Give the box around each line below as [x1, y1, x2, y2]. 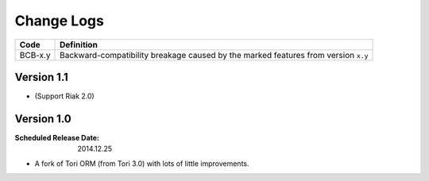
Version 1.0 [14, 112, 71, 125]
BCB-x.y [19, 49, 51, 60]
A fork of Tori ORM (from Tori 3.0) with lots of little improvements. [34, 159, 249, 168]
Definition [60, 39, 99, 50]
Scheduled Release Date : [14, 133, 99, 142]
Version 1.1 [14, 70, 69, 83]
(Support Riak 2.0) [34, 91, 95, 101]
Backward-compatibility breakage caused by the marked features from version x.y [60, 49, 369, 60]
